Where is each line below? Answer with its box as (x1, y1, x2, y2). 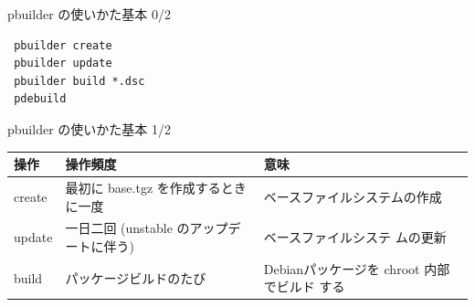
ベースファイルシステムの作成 (263, 186, 442, 206)
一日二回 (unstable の (65, 218, 190, 238)
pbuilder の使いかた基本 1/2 (7, 119, 171, 138)
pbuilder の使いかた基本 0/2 (7, 5, 171, 23)
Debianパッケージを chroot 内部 (263, 259, 450, 278)
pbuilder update (14, 57, 112, 70)
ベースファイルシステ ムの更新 (263, 228, 447, 247)
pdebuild (14, 92, 67, 106)
